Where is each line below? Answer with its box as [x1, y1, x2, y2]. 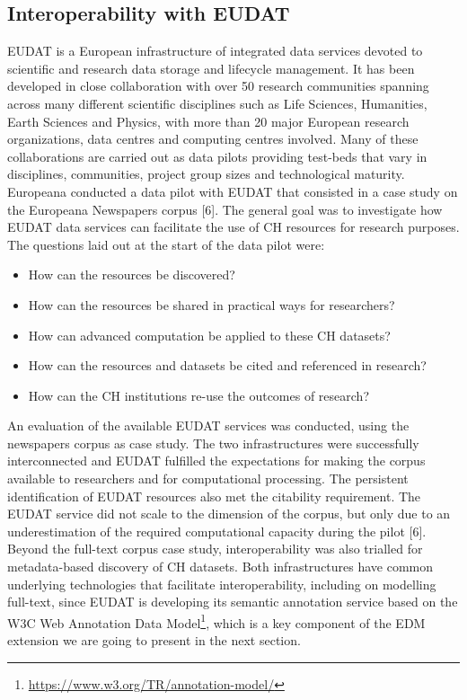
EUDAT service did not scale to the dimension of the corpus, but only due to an [7, 504, 451, 523]
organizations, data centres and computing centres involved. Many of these [7, 129, 419, 148]
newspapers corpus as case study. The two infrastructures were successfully [7, 433, 419, 452]
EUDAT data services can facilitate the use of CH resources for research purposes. [7, 217, 460, 236]
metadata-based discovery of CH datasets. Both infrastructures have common [7, 557, 434, 576]
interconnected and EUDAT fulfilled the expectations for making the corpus [7, 451, 426, 470]
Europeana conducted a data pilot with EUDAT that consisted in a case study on [7, 182, 458, 200]
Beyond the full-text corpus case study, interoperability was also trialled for [7, 539, 423, 558]
